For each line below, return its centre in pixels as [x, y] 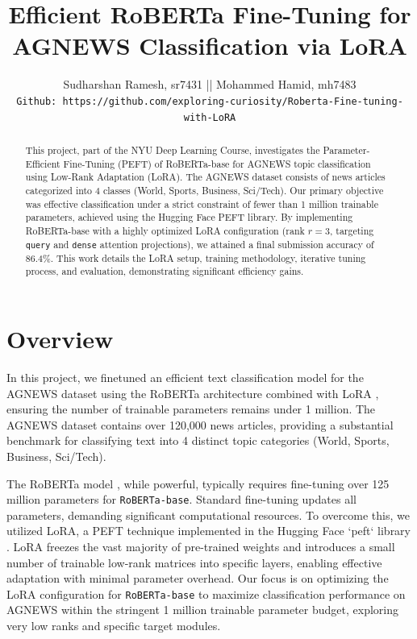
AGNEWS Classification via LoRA [210, 46]
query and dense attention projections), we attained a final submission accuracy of [200, 244]
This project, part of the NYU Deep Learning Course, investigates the [173, 150]
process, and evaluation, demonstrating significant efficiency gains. [165, 271]
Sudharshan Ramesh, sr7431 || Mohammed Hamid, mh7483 [210, 84]
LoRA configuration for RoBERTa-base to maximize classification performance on [206, 593]
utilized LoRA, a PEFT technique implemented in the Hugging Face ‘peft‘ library [209, 531]
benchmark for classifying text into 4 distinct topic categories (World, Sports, [198, 440]
